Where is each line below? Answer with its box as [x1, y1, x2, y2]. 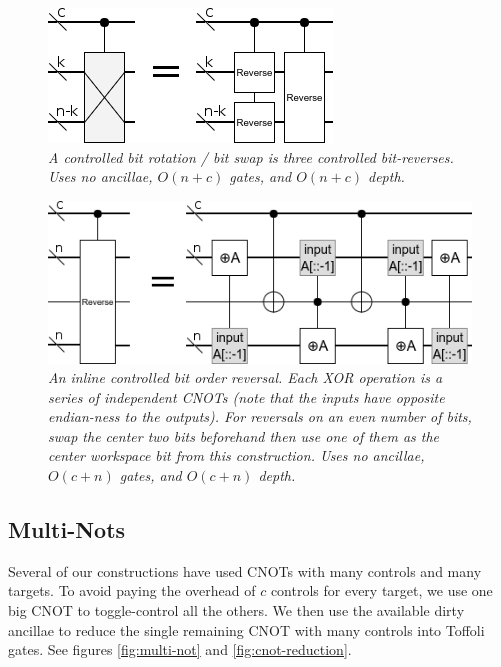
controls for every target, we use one [270, 580, 493, 601]
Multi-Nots [8, 514, 126, 545]
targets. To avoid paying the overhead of [8, 580, 256, 601]
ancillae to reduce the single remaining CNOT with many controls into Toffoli [8, 619, 485, 640]
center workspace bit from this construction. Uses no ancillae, [48, 445, 425, 466]
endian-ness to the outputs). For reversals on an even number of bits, [48, 406, 472, 427]
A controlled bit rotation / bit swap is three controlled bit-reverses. [48, 146, 454, 167]
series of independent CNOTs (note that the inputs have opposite [48, 386, 445, 407]
